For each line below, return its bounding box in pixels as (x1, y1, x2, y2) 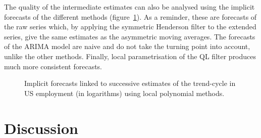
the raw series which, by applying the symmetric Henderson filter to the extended (4, 21, 256, 32)
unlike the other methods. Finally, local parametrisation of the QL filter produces (4, 51, 256, 61)
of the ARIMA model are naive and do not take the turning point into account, (4, 41, 250, 52)
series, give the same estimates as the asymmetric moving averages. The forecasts (4, 31, 255, 41)
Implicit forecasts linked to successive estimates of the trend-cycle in (24, 78, 236, 88)
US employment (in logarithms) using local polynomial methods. (24, 87, 225, 98)
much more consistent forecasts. (4, 61, 102, 71)
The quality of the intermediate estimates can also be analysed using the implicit (4, 2, 255, 12)
